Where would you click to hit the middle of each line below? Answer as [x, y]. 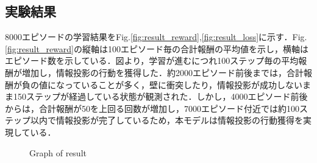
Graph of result [58, 152]
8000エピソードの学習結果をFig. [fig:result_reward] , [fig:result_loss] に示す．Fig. [156, 37]
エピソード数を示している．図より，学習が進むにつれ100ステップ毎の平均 [152, 61]
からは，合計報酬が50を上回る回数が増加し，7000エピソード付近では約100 [152, 108]
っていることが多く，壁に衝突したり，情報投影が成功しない [183, 84]
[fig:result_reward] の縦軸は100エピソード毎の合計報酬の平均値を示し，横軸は [157, 48]
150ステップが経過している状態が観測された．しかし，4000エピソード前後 [160, 96]
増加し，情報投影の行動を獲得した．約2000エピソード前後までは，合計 [162, 72]
